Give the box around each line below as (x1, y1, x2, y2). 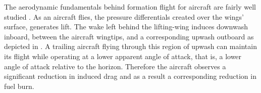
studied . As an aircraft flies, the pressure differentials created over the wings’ (4, 11, 244, 22)
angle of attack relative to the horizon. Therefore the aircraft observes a (4, 61, 226, 71)
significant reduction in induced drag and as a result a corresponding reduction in (4, 71, 256, 81)
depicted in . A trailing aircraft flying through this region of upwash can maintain (4, 41, 257, 52)
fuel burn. (4, 80, 34, 91)
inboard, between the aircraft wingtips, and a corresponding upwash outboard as (4, 31, 254, 41)
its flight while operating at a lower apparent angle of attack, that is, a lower (4, 51, 242, 61)
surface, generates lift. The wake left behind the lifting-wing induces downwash (4, 21, 248, 32)
